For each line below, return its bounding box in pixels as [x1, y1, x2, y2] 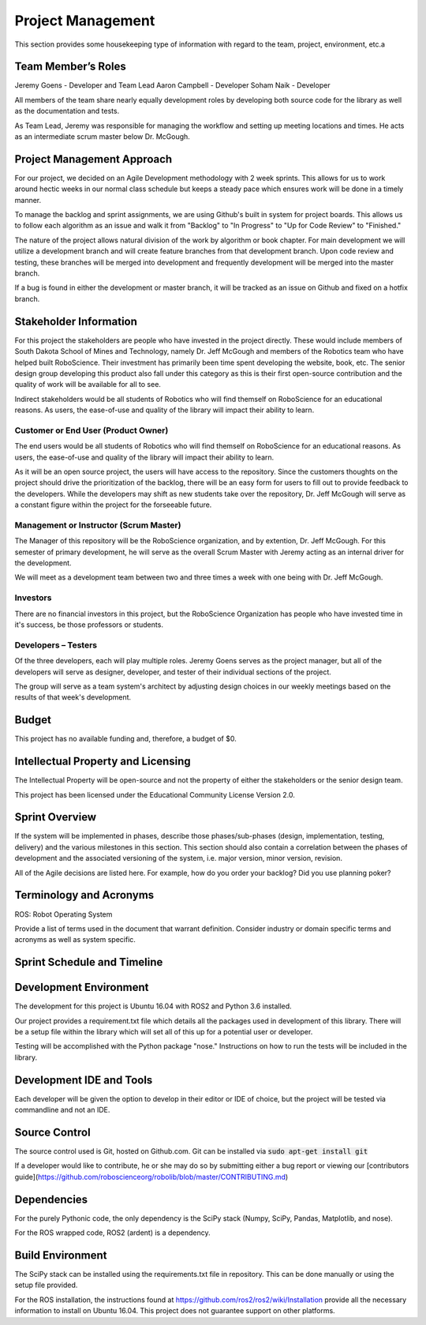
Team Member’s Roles [14, 60, 126, 73]
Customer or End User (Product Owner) [14, 425, 169, 436]
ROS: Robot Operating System [14, 909, 113, 919]
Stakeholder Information [14, 314, 138, 328]
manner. [14, 195, 42, 205]
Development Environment [14, 981, 149, 994]
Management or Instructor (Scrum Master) [14, 520, 181, 531]
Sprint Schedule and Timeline [14, 955, 163, 969]
